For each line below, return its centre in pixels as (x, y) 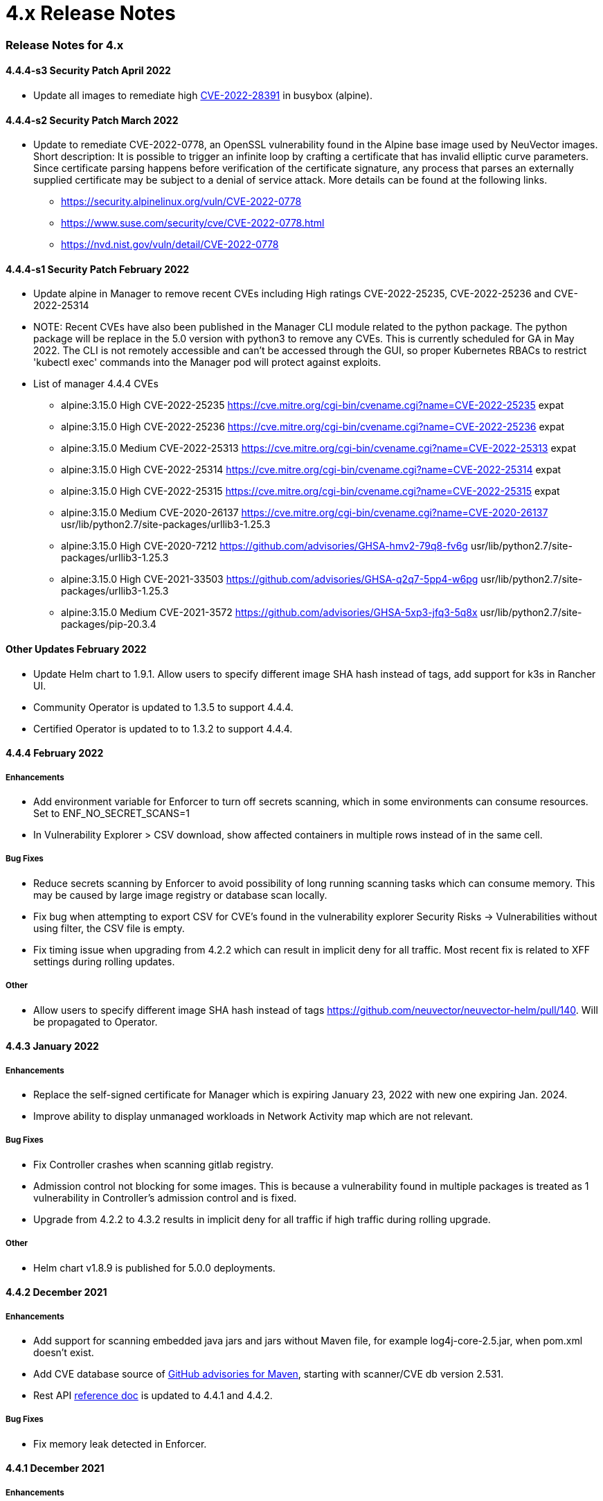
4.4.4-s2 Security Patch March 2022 (92, 120)
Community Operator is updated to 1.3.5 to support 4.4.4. (163, 707)
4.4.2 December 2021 (56, 1292)
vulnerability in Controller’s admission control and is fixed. (165, 1197)
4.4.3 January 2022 (52, 1046)
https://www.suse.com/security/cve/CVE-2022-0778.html (193, 223)
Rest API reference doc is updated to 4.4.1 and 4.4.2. (153, 1395)
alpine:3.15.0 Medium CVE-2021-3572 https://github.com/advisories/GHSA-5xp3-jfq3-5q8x (269, 613)
